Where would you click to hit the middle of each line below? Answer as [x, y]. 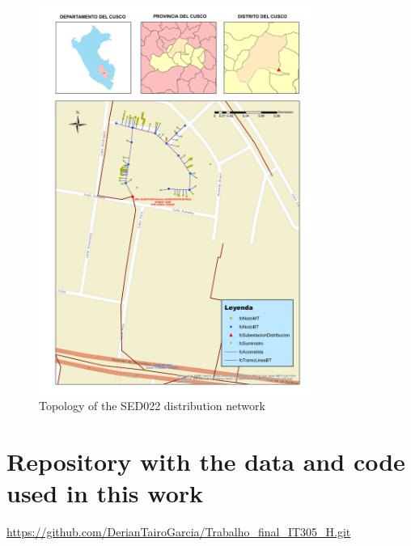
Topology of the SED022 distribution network [152, 406]
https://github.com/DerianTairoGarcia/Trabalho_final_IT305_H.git [179, 532]
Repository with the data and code [206, 461]
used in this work [105, 493]
